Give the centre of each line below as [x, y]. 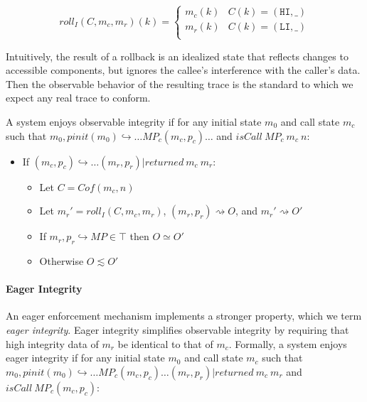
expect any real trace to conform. [78, 98]
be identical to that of [165, 343]
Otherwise [62, 260]
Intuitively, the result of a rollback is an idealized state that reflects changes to [177, 56]
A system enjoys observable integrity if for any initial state [134, 121]
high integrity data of [52, 343]
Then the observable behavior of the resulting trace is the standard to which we [180, 83]
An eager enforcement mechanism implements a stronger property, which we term [184, 316]
